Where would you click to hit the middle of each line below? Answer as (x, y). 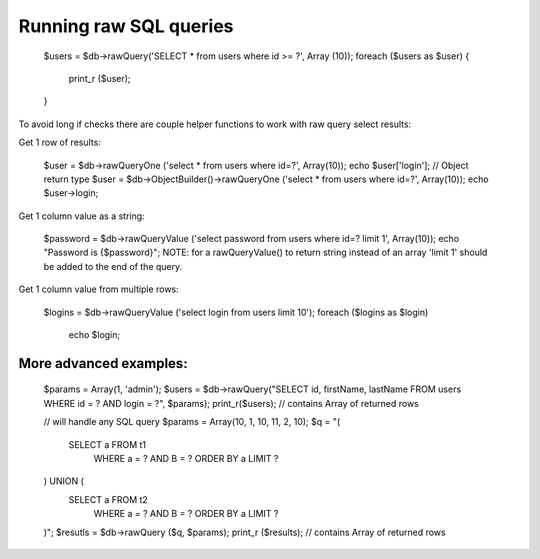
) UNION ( (64, 481)
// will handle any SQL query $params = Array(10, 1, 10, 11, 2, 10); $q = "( (192, 422)
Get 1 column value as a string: (81, 216)
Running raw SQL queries (126, 26)
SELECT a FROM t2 (108, 499)
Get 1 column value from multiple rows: (98, 289)
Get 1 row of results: (60, 142)
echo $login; (94, 335)
